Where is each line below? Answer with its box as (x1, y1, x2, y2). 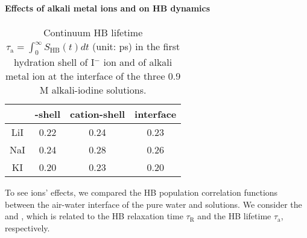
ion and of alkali (103, 54, 172, 69)
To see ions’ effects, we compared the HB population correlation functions (5, 185, 278, 198)
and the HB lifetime (197, 210, 271, 222)
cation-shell (70, 106, 125, 121)
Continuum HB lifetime (43, 25, 143, 39)
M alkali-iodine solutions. (39, 82, 147, 97)
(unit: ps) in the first (92, 39, 180, 53)
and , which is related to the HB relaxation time (5, 210, 183, 222)
